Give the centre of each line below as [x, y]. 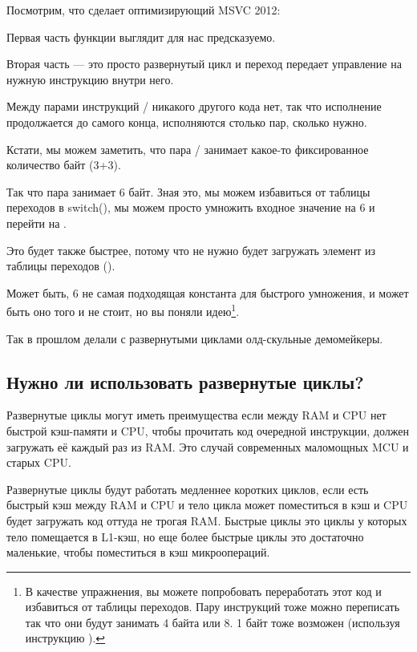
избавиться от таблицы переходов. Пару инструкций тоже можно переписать [213, 607]
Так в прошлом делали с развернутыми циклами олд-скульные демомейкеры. [195, 338]
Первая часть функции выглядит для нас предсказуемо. [141, 36]
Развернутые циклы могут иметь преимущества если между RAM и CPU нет [196, 415]
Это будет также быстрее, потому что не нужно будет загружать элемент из [191, 250]
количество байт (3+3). [64, 165]
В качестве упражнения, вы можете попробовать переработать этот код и [203, 591]
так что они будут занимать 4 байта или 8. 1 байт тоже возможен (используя [213, 622]
